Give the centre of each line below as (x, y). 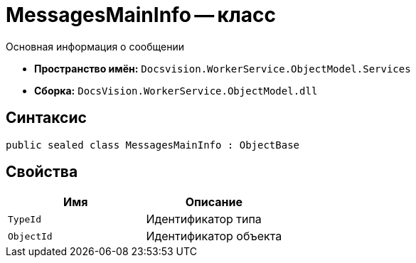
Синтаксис (46, 118)
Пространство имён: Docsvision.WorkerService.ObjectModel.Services (223, 68)
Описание (214, 202)
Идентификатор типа (204, 219)
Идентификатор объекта (214, 236)
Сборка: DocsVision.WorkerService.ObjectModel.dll (176, 90)
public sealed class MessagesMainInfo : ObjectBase (153, 145)
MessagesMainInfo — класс (141, 15)
